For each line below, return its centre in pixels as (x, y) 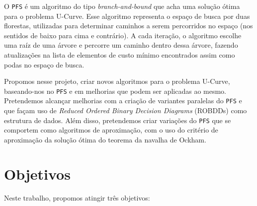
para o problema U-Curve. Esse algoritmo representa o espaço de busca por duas (127, 16)
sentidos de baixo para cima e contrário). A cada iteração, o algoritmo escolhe (123, 35)
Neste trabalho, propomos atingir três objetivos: (77, 197)
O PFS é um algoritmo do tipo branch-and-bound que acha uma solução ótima (122, 6)
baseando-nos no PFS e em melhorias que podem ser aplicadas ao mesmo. (115, 91)
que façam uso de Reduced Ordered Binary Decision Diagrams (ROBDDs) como (126, 110)
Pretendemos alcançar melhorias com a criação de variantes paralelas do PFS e (123, 101)
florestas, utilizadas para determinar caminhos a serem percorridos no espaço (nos (128, 26)
